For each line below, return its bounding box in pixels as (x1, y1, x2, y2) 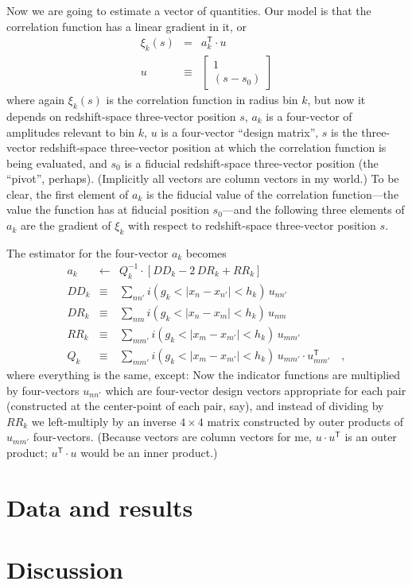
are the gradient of (20, 217, 111, 234)
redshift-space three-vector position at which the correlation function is (40, 139, 387, 156)
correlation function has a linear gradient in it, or (6, 17, 247, 34)
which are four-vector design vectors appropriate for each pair (105, 382, 406, 398)
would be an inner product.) (80, 444, 218, 460)
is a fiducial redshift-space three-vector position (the (124, 154, 379, 171)
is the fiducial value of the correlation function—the (146, 185, 399, 202)
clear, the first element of (6, 185, 129, 202)
